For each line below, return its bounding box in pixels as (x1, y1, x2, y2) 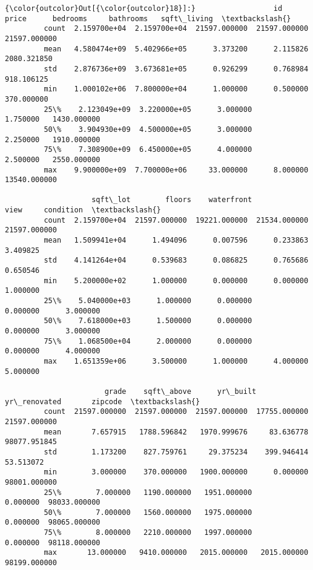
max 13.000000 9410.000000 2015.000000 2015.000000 (44, 548, 309, 557)
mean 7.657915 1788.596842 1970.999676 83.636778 (44, 427, 309, 436)
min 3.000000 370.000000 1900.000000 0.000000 (44, 468, 309, 477)
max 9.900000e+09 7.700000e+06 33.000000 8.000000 (44, 165, 309, 174)
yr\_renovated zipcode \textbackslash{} (5, 397, 200, 406)
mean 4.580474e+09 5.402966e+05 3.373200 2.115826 (44, 44, 309, 53)
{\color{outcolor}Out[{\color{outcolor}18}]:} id (5, 4, 283, 13)
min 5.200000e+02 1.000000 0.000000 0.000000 (44, 276, 309, 285)
